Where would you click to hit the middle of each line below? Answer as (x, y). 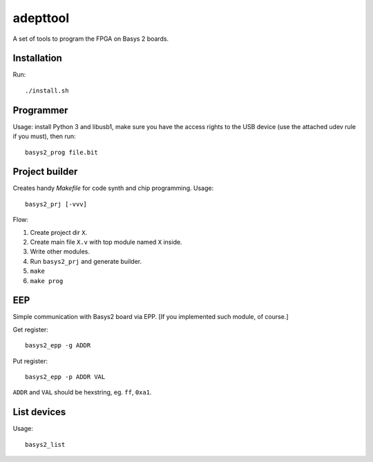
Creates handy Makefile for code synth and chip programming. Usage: (113, 188)
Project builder (45, 172)
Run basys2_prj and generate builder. (86, 261)
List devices (39, 412)
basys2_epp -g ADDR (58, 346)
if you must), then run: (44, 136)
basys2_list (45, 444)
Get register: (30, 329)
